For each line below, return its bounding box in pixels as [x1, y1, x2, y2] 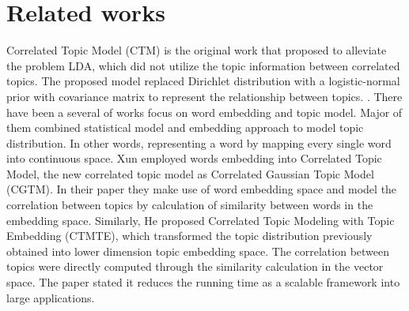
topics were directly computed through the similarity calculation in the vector [6, 258, 384, 275]
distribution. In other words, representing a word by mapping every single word [6, 134, 392, 151]
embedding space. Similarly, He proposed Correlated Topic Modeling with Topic [6, 212, 395, 228]
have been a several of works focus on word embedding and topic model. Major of [6, 103, 403, 120]
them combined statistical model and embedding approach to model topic [6, 119, 364, 136]
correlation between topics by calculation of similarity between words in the [6, 197, 373, 213]
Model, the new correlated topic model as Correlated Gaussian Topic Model [6, 165, 374, 182]
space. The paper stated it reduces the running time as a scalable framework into [6, 274, 400, 290]
